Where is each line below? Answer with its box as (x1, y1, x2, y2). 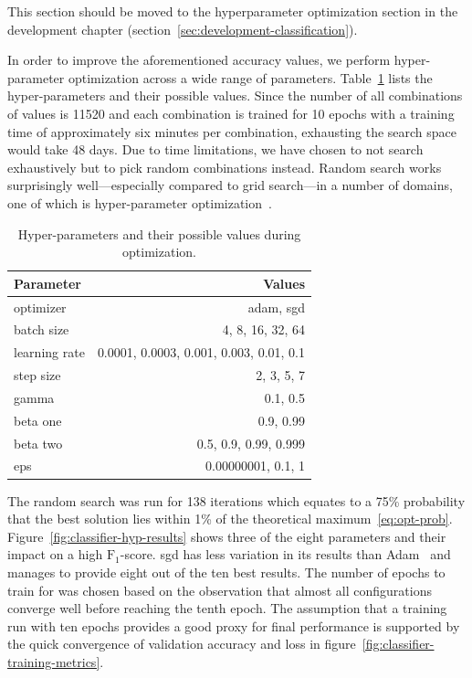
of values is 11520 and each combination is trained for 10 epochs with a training (7, 103, 455, 122)
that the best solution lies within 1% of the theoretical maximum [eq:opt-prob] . (7, 509, 453, 528)
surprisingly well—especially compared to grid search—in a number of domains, (7, 175, 453, 195)
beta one (14, 410, 62, 429)
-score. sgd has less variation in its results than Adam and (120, 545, 451, 564)
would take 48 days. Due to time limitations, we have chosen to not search (7, 140, 424, 159)
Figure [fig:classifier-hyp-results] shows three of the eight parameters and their (7, 526, 446, 546)
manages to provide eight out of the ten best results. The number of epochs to (7, 562, 446, 581)
